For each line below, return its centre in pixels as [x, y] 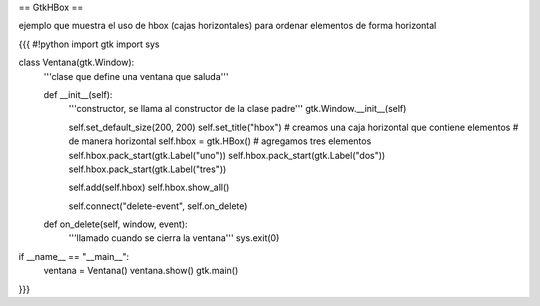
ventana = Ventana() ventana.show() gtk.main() [141, 271]
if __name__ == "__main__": [74, 256]
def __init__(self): [78, 94]
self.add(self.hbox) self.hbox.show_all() [149, 187]
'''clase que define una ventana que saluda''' [136, 76]
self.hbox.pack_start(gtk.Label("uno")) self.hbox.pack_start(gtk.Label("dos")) [227, 155]
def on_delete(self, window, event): [116, 224]
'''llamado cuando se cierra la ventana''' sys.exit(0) [174, 238]
